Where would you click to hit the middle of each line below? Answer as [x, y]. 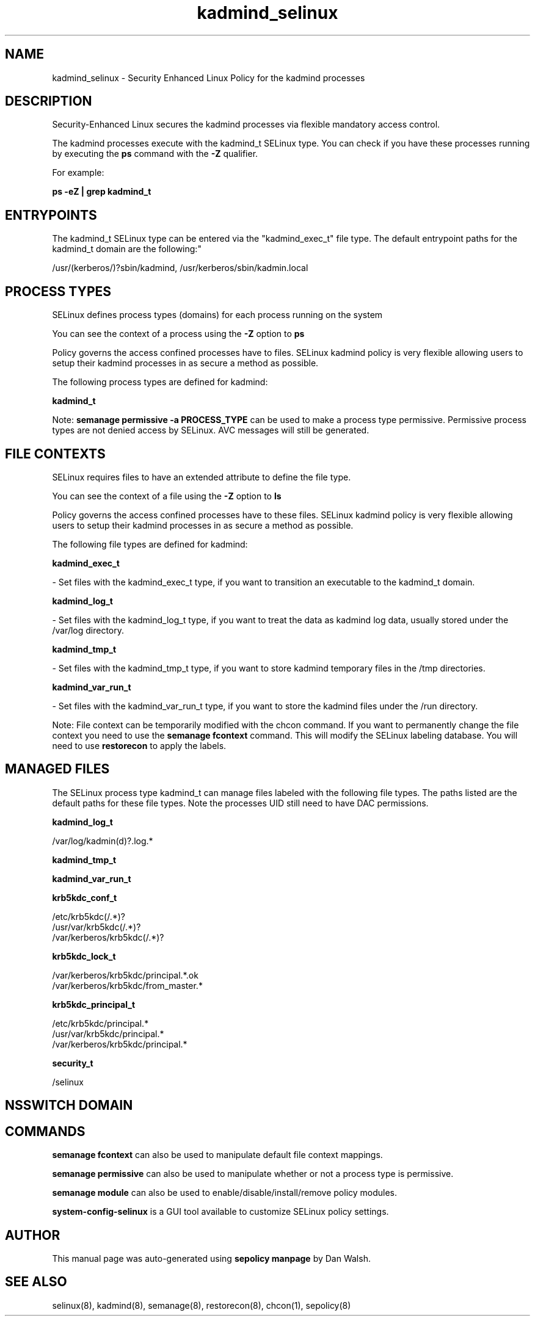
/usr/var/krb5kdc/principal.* [108, 1033]
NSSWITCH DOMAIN [69, 1106]
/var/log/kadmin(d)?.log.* [103, 841]
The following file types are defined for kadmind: [150, 544]
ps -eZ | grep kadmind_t [102, 192]
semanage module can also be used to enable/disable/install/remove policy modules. [225, 1193]
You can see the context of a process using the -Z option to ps [178, 334]
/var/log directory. [88, 630]
